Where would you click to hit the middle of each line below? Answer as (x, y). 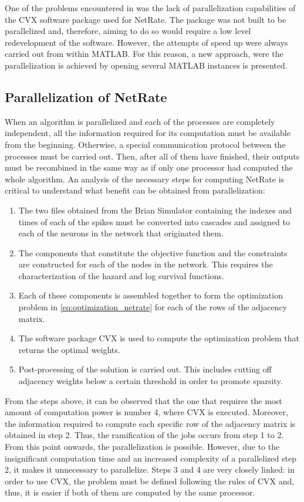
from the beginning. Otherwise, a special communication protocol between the (145, 144)
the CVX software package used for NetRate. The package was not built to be (146, 19)
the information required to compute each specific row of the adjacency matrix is (150, 423)
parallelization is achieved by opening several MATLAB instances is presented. (146, 65)
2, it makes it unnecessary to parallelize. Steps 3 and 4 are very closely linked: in (150, 469)
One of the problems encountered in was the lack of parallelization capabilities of (150, 8)
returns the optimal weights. (69, 349)
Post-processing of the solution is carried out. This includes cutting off (145, 369)
